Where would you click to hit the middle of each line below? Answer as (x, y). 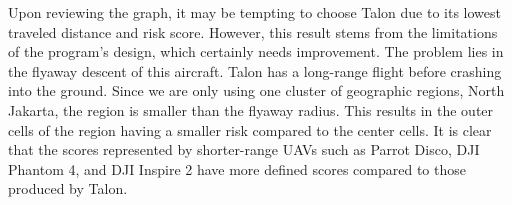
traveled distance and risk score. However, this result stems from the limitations (253, 31)
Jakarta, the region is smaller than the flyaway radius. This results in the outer (251, 109)
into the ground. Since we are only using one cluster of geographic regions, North (256, 90)
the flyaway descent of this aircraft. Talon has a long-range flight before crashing (255, 70)
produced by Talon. (68, 188)
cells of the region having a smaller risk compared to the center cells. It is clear (250, 129)
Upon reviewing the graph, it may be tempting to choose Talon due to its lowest (255, 12)
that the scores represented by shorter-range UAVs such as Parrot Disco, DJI (244, 149)
